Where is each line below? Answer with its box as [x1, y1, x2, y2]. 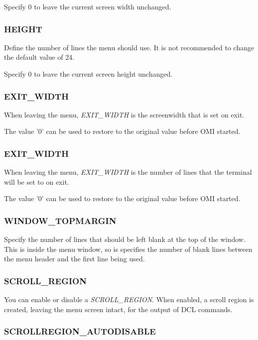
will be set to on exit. [4, 176, 69, 187]
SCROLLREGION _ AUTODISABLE [4, 325, 156, 338]
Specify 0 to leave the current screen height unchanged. [4, 69, 173, 79]
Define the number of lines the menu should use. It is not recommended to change [4, 42, 255, 52]
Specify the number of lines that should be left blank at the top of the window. [4, 234, 246, 244]
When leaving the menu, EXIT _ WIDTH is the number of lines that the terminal [4, 167, 252, 177]
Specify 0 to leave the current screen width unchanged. [4, 1, 171, 11]
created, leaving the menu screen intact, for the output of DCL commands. [4, 304, 233, 314]
